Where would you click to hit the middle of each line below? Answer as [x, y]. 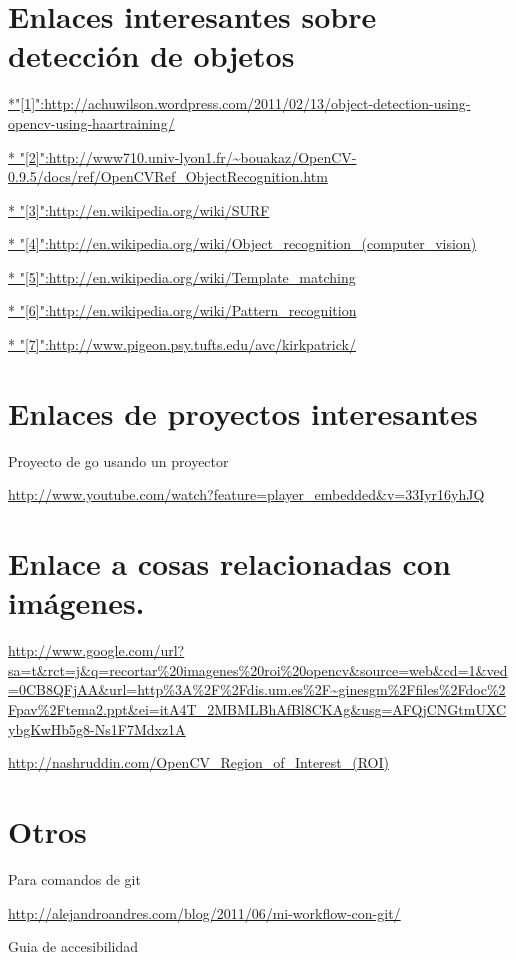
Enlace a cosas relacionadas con [229, 563]
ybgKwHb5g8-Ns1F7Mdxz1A [97, 728]
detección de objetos [151, 55]
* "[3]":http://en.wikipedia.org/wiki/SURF [139, 209]
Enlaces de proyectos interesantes [243, 412]
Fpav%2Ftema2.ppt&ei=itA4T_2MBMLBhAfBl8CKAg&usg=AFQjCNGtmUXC [257, 709]
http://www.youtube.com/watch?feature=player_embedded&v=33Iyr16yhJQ [246, 494]
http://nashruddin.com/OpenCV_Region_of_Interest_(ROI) [199, 762]
